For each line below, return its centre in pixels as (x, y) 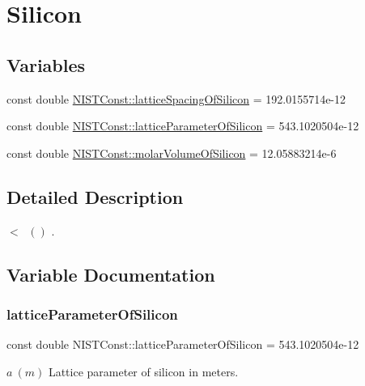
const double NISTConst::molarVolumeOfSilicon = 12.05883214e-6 (172, 153)
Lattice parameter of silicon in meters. (143, 371)
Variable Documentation (111, 274)
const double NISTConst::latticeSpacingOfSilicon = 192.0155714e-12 (176, 98)
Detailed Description (95, 196)
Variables (46, 64)
